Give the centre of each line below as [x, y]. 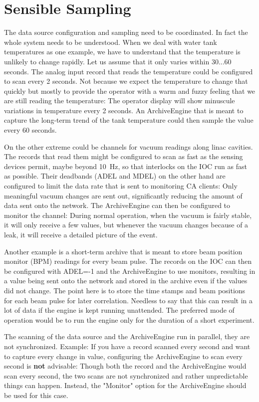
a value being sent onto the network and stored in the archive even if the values [126, 281]
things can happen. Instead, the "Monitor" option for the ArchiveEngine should [125, 385]
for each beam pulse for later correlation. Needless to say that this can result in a [129, 300]
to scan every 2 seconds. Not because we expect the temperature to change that [126, 81]
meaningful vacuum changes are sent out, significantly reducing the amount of [123, 195]
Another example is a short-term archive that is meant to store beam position [123, 251]
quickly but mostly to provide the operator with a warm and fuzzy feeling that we [130, 91]
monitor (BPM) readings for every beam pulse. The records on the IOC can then [128, 261]
